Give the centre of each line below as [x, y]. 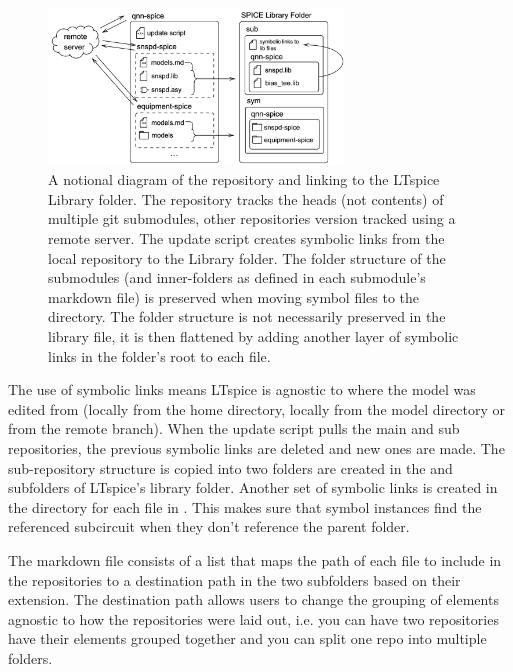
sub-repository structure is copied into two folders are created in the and [230, 467]
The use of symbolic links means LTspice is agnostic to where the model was [242, 389]
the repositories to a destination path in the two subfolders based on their [234, 579]
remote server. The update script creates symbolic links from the [246, 238]
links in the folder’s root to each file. [159, 355]
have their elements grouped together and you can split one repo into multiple [247, 638]
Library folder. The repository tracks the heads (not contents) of [246, 198]
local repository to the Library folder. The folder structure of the [247, 257]
